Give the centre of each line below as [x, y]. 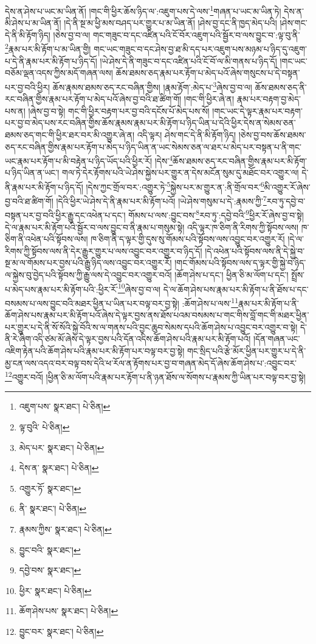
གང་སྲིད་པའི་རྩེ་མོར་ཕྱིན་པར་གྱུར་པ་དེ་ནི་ [246, 350]
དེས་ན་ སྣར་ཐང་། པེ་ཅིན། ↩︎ [59, 468]
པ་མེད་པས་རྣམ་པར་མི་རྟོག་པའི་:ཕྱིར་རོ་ [61, 289]
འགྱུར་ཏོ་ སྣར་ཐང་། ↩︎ [50, 488]
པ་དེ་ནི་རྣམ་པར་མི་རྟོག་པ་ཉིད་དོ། [51, 61]
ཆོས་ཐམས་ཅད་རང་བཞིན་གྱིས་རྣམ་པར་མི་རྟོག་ [240, 160]
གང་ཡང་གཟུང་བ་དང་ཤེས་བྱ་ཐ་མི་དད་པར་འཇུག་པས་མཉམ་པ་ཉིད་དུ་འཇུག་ [201, 49]
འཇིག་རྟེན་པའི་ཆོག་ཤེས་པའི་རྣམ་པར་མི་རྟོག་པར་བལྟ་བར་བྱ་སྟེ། [95, 350]
